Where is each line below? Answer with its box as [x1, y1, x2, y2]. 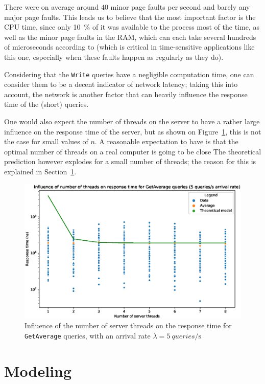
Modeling [4, 360, 72, 381]
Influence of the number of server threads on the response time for [25, 320, 232, 331]
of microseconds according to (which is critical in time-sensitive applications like [4, 41, 255, 52]
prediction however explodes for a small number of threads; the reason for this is [4, 156, 256, 167]
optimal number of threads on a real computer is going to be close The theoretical [4, 146, 261, 156]
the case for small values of [4, 136, 88, 147]
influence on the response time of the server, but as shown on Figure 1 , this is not [4, 126, 261, 137]
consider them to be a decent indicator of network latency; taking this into [4, 79, 238, 89]
